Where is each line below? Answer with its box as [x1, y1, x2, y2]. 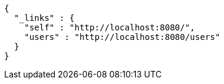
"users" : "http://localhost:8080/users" [24, 32, 220, 42]
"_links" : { [14, 13, 75, 23]
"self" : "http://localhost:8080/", [24, 23, 195, 32]
